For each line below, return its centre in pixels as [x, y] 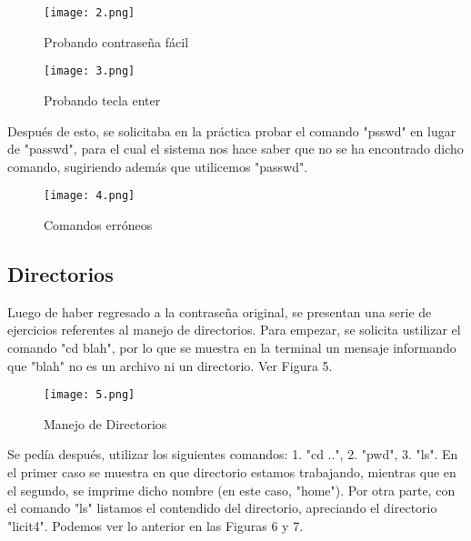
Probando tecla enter [102, 100]
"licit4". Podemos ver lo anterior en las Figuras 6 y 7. [155, 525]
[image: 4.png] [90, 196]
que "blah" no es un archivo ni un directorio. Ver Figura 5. [170, 365]
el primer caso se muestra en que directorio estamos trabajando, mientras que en [232, 471]
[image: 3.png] [90, 71]
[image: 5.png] [90, 395]
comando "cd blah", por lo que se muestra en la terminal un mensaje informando [232, 347]
